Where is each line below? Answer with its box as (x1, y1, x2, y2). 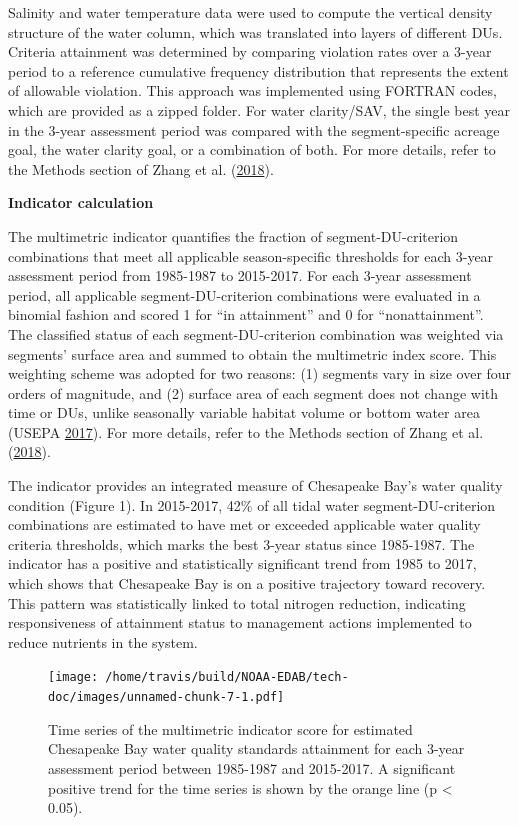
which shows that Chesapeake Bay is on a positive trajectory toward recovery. (8, 573, 486, 594)
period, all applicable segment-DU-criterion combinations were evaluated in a (8, 284, 481, 305)
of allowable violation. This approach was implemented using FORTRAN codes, (8, 80, 497, 101)
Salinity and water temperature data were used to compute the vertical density (8, 2, 493, 22)
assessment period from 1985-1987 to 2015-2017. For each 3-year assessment (8, 265, 472, 286)
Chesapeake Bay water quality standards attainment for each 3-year (48, 738, 465, 759)
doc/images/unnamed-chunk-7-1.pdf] (48, 690, 285, 705)
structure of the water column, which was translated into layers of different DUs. (8, 21, 503, 42)
